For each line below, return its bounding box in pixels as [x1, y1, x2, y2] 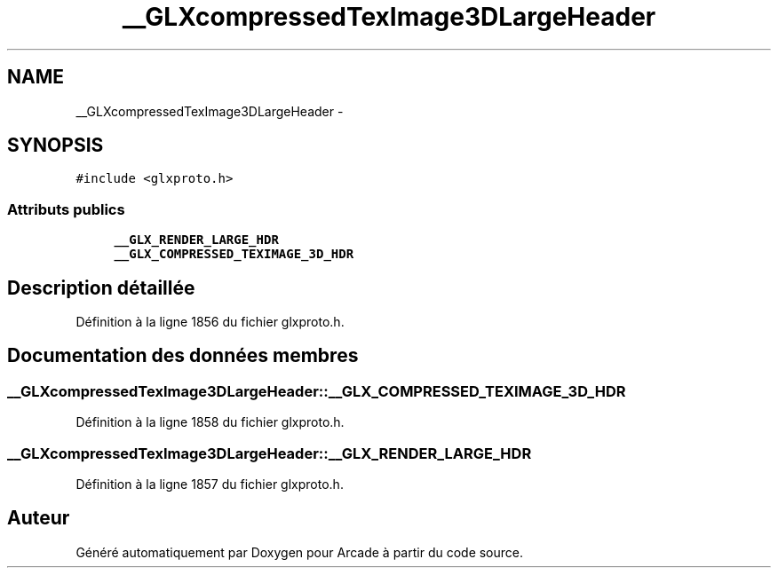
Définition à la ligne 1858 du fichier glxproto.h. [75, 414, 345, 430]
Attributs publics [7, 200, 125, 218]
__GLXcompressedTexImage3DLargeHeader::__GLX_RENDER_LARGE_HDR [7, 444, 532, 462]
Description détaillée [7, 276, 195, 299]
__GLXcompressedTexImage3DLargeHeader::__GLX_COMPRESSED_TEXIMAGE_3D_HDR [7, 382, 626, 400]
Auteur [7, 507, 70, 530]
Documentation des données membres [7, 344, 359, 367]
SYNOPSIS [7, 134, 104, 157]
